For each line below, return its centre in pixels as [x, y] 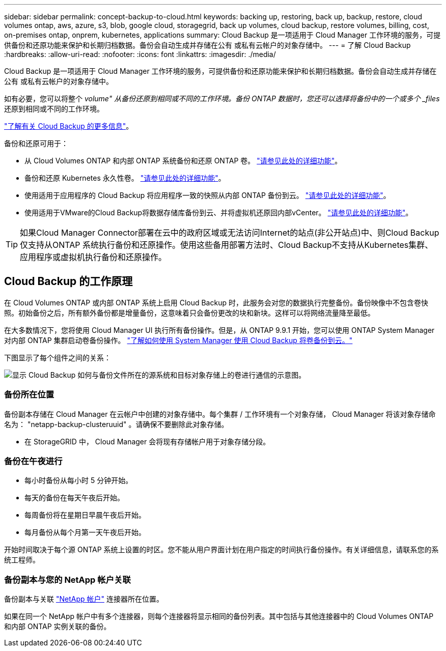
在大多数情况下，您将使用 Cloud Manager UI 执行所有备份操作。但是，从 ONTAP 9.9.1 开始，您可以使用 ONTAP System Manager [219, 330]
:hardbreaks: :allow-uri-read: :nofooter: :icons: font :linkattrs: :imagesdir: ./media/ [140, 54]
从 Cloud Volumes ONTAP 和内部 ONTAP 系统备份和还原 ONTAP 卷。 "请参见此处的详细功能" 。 [183, 161]
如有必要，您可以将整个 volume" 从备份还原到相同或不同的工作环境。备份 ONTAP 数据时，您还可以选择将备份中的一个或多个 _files [222, 98]
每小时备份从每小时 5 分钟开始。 [79, 480]
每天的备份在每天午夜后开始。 [74, 498]
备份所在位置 [29, 395]
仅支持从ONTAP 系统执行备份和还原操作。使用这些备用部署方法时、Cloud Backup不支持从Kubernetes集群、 [227, 245]
